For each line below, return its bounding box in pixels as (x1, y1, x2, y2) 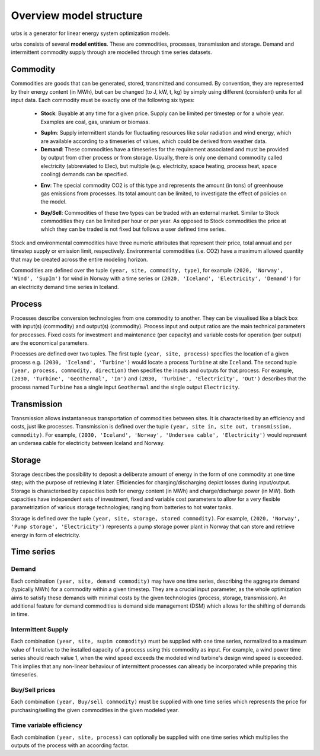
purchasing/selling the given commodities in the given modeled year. (11, 706, 180, 713)
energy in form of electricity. (11, 531, 81, 538)
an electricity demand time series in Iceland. (11, 283, 119, 290)
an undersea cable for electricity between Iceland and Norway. (11, 439, 165, 446)
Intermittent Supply (11, 625, 68, 634)
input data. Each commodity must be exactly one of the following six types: (11, 97, 195, 104)
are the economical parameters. (11, 339, 89, 347)
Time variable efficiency (11, 721, 82, 729)
